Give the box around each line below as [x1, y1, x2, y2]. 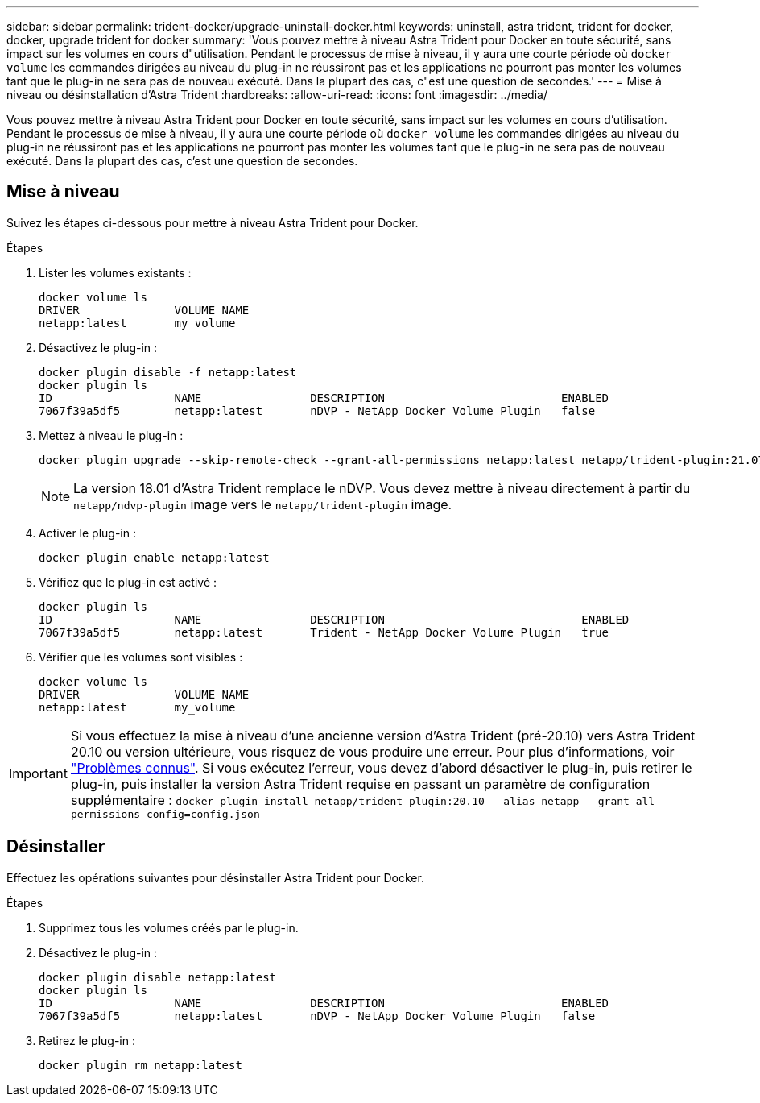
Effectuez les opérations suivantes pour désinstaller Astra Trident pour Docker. [6, 870, 424, 885]
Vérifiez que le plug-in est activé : [39, 574, 217, 589]
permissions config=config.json [70, 807, 260, 820]
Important [9, 765, 68, 782]
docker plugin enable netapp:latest [39, 550, 270, 564]
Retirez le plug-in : [39, 1033, 135, 1047]
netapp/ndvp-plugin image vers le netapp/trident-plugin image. [73, 496, 452, 512]
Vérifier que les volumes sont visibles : [39, 649, 243, 664]
